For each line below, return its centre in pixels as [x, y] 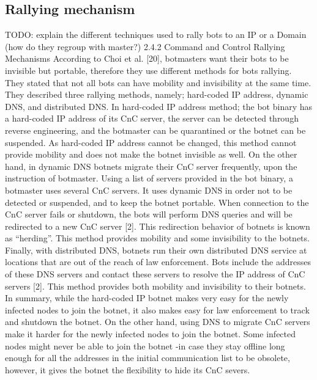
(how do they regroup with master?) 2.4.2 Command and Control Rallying [145, 46]
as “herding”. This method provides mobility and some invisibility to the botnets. [157, 238]
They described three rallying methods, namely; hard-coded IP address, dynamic [157, 94]
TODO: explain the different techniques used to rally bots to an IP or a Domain [156, 35]
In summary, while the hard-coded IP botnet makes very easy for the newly [147, 298]
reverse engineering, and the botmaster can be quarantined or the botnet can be [155, 130]
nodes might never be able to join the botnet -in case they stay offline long [145, 345]
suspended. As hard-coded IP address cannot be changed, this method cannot [151, 142]
